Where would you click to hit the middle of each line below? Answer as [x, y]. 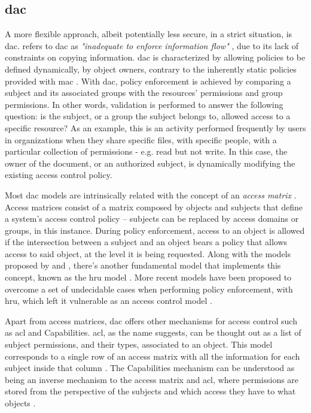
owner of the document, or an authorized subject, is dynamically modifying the [150, 163]
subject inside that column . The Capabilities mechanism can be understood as [150, 368]
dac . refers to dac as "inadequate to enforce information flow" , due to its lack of [152, 45]
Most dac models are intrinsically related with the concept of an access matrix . [151, 195]
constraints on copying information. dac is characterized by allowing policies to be [155, 57]
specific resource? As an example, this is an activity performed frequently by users [155, 127]
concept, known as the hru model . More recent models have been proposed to [148, 277]
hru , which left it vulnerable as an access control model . [109, 301]
